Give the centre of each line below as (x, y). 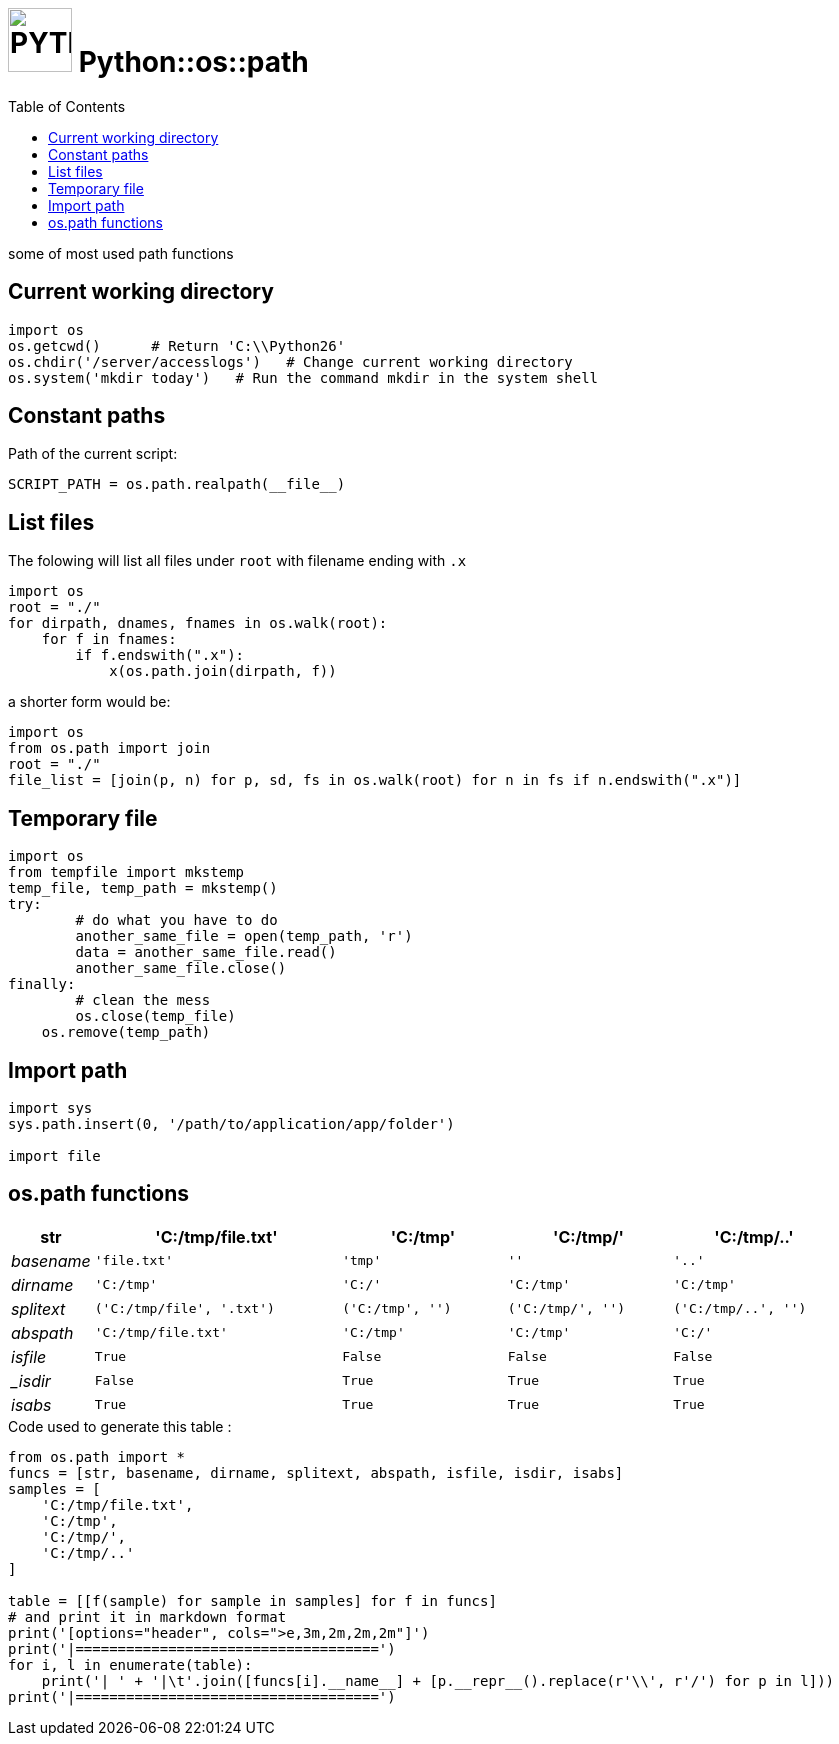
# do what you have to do (176, 920)
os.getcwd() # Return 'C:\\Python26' (177, 345)
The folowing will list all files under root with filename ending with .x (237, 561)
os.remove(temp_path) (126, 1032)
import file (54, 1155)
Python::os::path (193, 62)
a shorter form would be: (89, 702)
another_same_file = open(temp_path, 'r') (244, 936)
